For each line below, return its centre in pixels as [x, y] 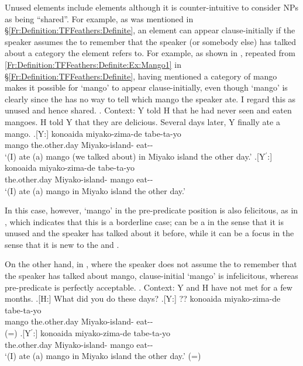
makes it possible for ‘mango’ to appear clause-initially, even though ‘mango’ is [146, 87]
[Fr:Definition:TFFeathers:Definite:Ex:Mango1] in [93, 64]
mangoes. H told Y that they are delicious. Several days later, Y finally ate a [142, 121]
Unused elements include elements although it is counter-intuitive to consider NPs [151, 7]
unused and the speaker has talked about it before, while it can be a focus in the [149, 233]
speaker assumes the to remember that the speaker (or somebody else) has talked [151, 41]
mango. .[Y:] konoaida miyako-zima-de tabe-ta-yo [93, 133]
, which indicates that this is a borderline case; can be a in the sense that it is [144, 221]
